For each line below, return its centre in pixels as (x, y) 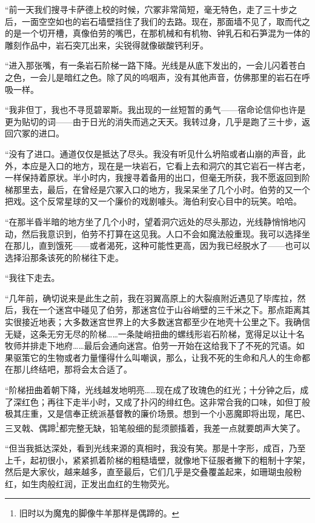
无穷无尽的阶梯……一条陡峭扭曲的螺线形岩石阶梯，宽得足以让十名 (176, 333)
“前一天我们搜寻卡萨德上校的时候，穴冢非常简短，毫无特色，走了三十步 (147, 9)
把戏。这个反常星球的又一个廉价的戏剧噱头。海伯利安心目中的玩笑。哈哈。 (153, 201)
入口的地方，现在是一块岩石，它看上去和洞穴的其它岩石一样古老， (178, 165)
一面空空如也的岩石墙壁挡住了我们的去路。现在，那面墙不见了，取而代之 (166, 21)
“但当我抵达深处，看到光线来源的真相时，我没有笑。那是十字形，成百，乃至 (155, 448)
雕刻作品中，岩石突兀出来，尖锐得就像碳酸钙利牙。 (107, 45)
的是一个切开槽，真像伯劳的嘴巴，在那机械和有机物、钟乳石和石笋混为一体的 (157, 33)
